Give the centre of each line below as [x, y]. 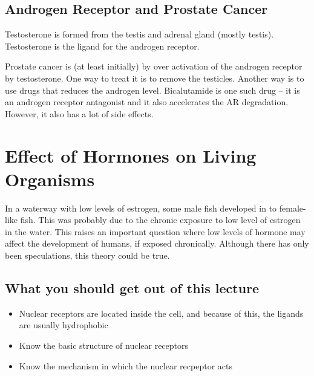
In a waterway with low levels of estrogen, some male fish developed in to [141, 208]
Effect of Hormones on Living [131, 155]
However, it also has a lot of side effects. [79, 113]
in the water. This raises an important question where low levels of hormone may [155, 231]
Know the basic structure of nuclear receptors [104, 345]
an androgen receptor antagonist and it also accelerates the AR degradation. [147, 102]
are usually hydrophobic [64, 325]
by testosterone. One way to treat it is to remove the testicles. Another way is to [155, 78]
